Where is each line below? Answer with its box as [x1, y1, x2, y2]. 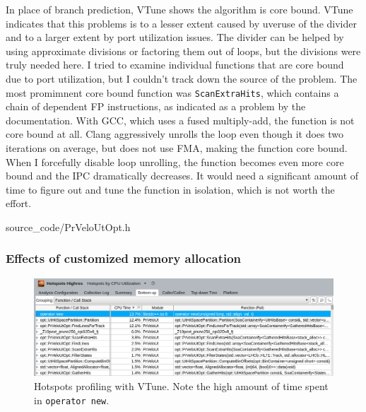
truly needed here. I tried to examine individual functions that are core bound [6, 57, 344, 72]
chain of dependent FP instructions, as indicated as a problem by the [6, 99, 306, 114]
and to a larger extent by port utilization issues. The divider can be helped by [6, 30, 344, 45]
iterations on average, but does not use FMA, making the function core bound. [6, 141, 348, 155]
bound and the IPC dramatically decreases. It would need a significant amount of [6, 168, 359, 183]
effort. [6, 196, 32, 211]
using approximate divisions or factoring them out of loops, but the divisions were [6, 43, 361, 58]
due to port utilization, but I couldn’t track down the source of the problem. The [6, 71, 358, 86]
